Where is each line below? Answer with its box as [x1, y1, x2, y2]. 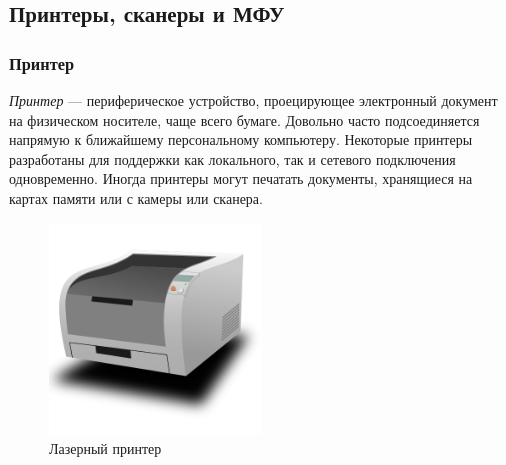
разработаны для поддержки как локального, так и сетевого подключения [9, 148, 456, 169]
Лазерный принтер [49, 438, 162, 459]
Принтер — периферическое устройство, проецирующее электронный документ [9, 90, 498, 110]
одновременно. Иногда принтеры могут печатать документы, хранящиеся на [9, 168, 473, 189]
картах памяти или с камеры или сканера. [9, 187, 263, 208]
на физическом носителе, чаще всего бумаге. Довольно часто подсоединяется [9, 109, 480, 130]
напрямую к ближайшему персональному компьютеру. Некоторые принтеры [9, 129, 473, 150]
